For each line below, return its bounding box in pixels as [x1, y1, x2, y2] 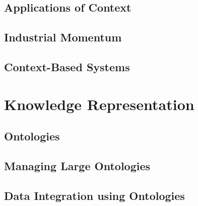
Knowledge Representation [4, 93, 194, 114]
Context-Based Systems [4, 59, 130, 74]
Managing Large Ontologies [4, 158, 151, 173]
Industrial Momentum [4, 29, 122, 45]
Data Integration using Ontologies [4, 187, 185, 203]
